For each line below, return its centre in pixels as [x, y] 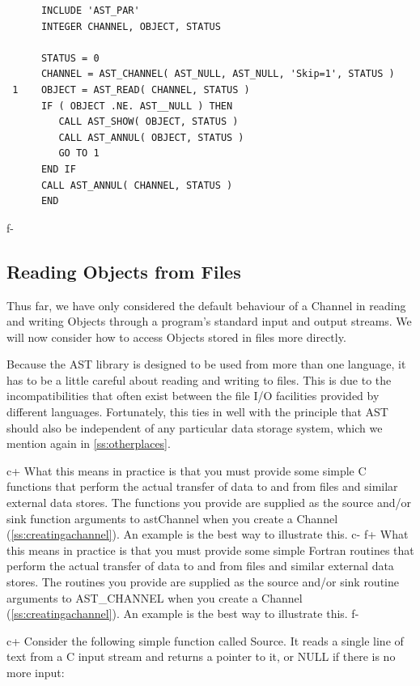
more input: [36, 672]
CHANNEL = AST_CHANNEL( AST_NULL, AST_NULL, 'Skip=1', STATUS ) [218, 74]
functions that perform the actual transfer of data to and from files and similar [202, 486]
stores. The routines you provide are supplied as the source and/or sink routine [203, 582]
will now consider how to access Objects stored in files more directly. [176, 337]
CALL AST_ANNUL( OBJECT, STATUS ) [151, 137]
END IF [58, 169]
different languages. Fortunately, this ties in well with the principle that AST [197, 412]
